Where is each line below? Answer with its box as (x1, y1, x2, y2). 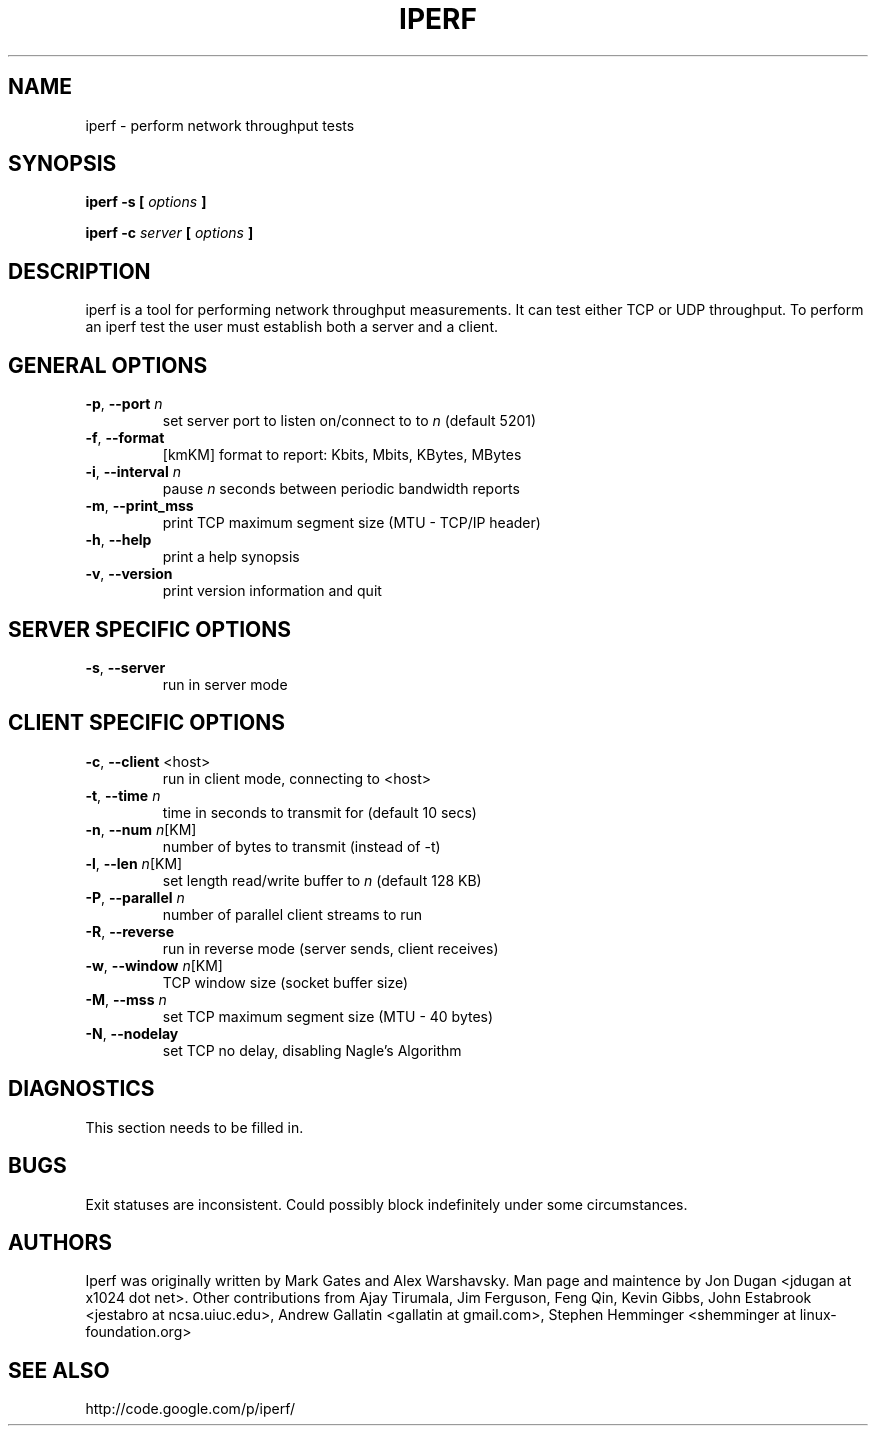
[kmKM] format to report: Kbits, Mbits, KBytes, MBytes (162, 446, 522, 464)
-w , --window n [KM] (85, 956, 223, 974)
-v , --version (85, 565, 173, 583)
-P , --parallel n (85, 888, 185, 906)
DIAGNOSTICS (8, 1076, 155, 1102)
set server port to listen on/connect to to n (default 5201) (162, 412, 537, 430)
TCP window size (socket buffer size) (162, 973, 409, 991)
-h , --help (85, 531, 152, 549)
